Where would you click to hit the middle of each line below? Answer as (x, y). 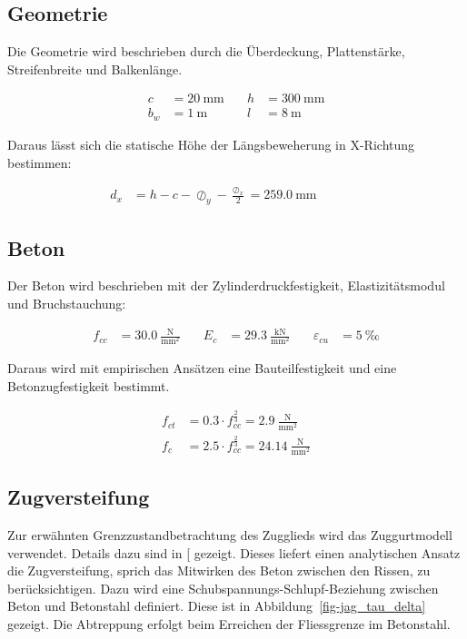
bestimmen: (40, 162)
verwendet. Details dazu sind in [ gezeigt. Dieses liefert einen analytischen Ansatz (234, 552)
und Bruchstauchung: (67, 303)
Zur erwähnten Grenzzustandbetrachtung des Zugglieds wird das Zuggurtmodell (230, 535)
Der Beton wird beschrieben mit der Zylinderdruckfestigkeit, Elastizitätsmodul (226, 285)
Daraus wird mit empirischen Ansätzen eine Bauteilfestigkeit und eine (202, 368)
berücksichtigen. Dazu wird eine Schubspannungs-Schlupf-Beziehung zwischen (223, 588)
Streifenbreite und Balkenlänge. (95, 69)
